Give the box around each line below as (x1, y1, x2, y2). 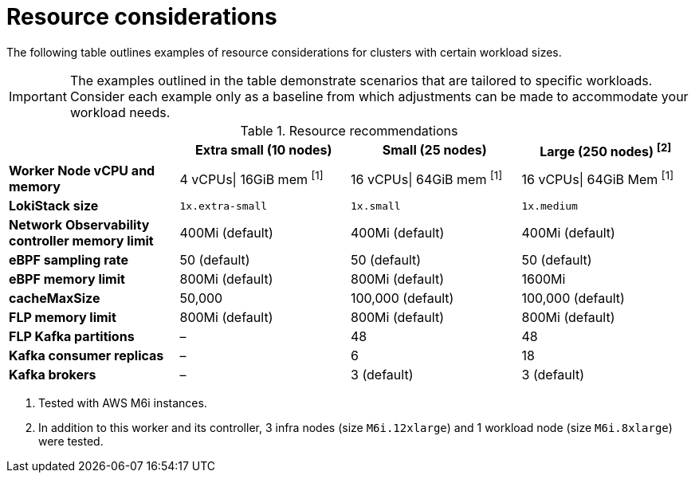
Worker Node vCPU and (9, 163, 155, 179)
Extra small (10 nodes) (194, 142, 332, 159)
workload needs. (69, 104, 171, 120)
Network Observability (9, 217, 150, 234)
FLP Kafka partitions (9, 328, 135, 345)
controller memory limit (9, 233, 154, 249)
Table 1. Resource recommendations (240, 122, 458, 139)
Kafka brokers (9, 367, 96, 383)
